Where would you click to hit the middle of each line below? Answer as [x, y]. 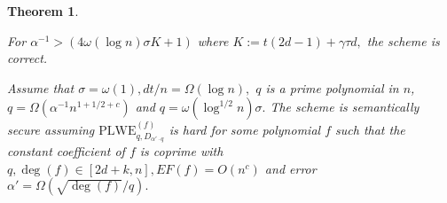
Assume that [41, 87]
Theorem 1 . [43, 11]
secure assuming [51, 130]
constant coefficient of [66, 151]
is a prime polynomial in [332, 87]
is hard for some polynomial [245, 130]
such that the [370, 130]
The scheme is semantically [345, 107]
